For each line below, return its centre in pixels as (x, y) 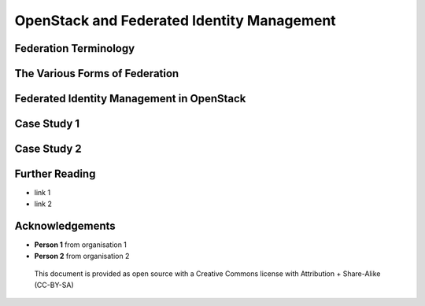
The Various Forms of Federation (97, 74)
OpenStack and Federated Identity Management (175, 20)
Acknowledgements (65, 226)
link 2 (43, 204)
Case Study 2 (48, 149)
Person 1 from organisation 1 (81, 245)
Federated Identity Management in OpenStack (130, 99)
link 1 (42, 193)
